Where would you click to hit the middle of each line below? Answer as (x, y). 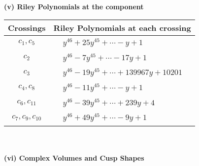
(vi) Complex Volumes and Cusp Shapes (74, 157)
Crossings (27, 27)
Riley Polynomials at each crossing (122, 27)
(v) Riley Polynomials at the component (74, 6)
